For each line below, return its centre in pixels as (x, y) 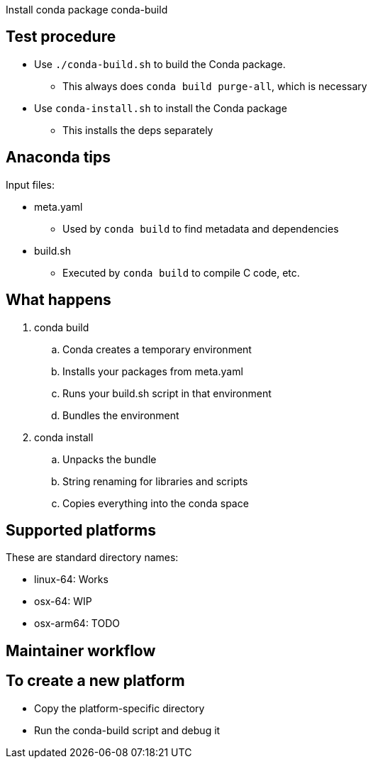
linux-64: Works (71, 580)
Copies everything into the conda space (156, 503)
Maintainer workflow (81, 650)
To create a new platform (95, 681)
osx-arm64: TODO (77, 624)
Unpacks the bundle (110, 459)
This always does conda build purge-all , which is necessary (215, 86)
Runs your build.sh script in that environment (167, 393)
